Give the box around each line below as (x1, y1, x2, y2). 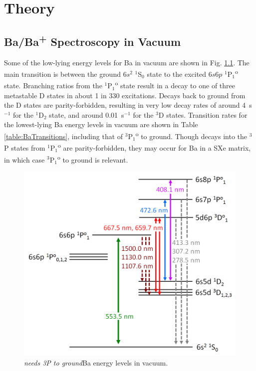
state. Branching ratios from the (4, 80, 102, 91)
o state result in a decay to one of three (115, 79, 235, 91)
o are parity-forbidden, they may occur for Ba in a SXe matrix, (58, 141, 251, 153)
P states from (4, 142, 45, 153)
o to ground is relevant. (57, 153, 128, 165)
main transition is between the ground (4, 68, 121, 79)
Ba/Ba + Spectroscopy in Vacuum (4, 31, 181, 49)
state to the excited (147, 68, 207, 79)
